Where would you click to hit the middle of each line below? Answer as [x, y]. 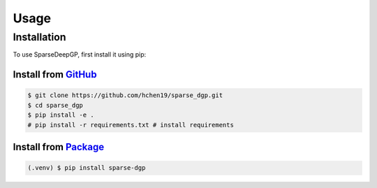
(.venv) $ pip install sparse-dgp [87, 168]
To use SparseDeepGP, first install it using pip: [80, 55]
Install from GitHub [55, 74]
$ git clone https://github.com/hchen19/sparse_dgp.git [125, 95]
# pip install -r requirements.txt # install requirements [131, 125]
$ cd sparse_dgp [56, 105]
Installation [39, 37]
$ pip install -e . [61, 115]
